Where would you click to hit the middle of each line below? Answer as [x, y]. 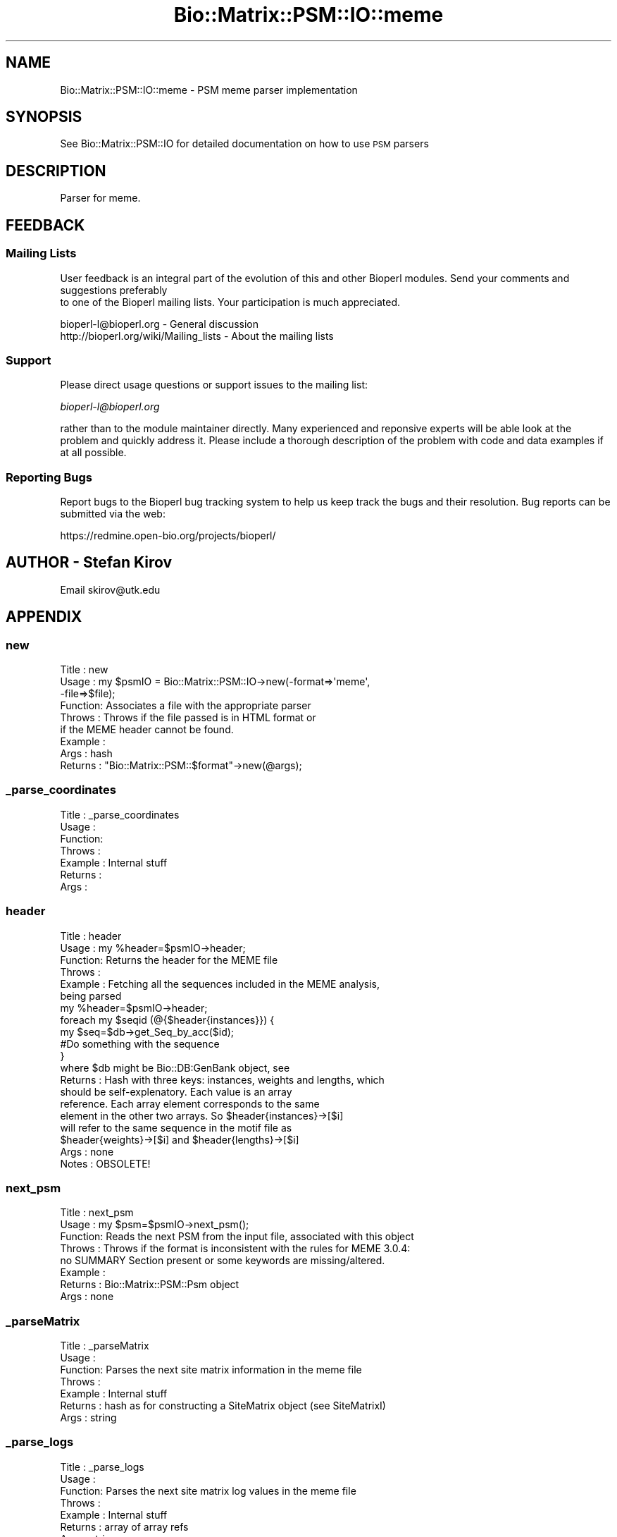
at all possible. [93, 453]
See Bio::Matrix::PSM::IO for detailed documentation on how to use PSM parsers [244, 144]
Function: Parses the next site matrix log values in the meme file [208, 1490]
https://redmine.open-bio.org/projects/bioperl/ [168, 535]
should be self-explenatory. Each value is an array [176, 1091]
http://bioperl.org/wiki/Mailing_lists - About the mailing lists [197, 336]
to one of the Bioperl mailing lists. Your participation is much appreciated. [230, 302]
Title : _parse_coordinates [120, 814]
